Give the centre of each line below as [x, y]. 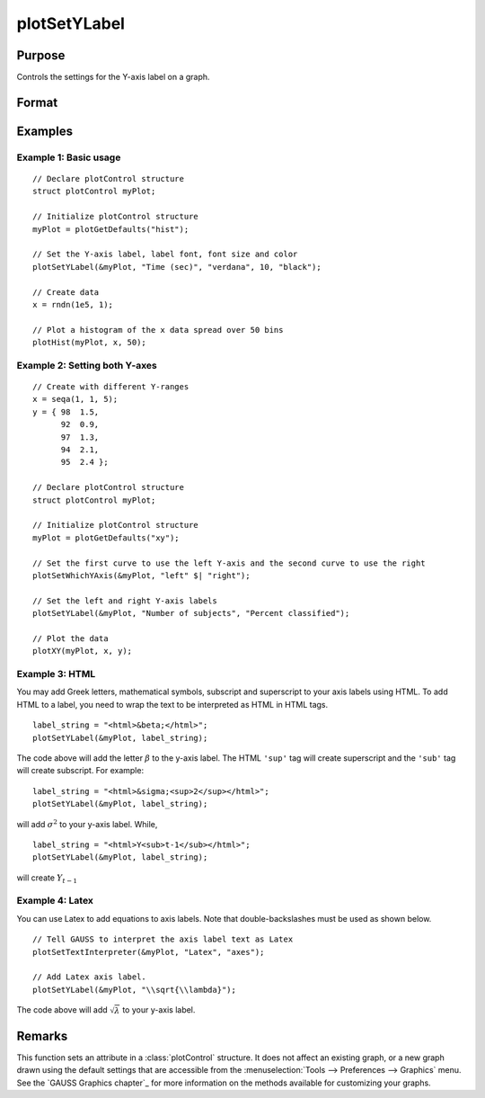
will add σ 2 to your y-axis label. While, [87, 823]
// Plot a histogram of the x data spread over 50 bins [158, 330]
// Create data [66, 292]
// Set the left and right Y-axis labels [125, 601]
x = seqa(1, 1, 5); [75, 399]
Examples [45, 131]
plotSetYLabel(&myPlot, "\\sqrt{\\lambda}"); [135, 990]
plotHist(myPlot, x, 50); [90, 343]
